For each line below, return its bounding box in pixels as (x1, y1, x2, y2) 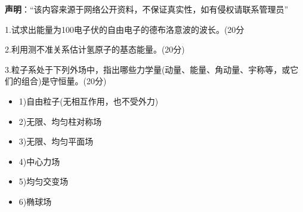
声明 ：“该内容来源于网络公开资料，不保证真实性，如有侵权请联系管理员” (5, 3, 289, 15)
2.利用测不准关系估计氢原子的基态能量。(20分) (5, 43, 185, 56)
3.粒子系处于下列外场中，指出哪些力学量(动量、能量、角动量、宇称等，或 (5, 63, 290, 75)
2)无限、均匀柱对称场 (18, 115, 102, 127)
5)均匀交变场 (18, 175, 69, 188)
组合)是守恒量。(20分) (21, 75, 107, 87)
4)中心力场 (18, 155, 60, 167)
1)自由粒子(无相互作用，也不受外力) (18, 94, 159, 107)
